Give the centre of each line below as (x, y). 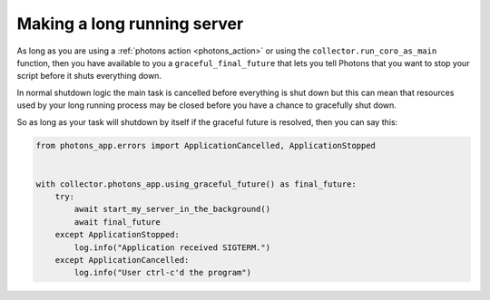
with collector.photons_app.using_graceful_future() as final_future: (196, 184)
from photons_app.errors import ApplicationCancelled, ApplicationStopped (206, 146)
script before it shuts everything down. (89, 76)
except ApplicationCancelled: (122, 260)
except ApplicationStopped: (118, 235)
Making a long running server (130, 24)
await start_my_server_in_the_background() (172, 209)
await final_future (117, 222)
